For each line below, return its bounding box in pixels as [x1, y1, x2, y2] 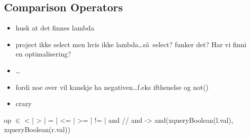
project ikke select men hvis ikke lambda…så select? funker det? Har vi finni [15, 39, 247, 49]
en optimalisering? [15, 49, 71, 59]
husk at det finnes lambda [15, 23, 94, 33]
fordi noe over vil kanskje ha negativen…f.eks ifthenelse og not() [15, 82, 208, 92]
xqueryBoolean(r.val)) [4, 124, 71, 135]
